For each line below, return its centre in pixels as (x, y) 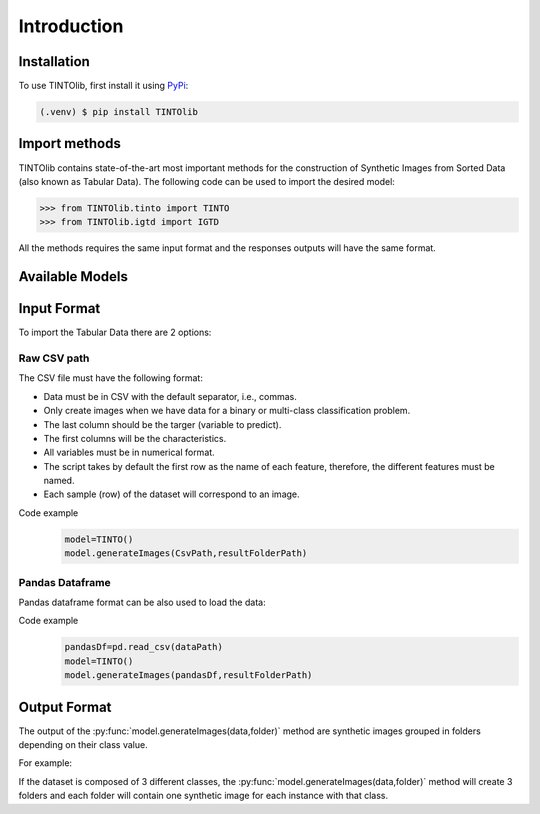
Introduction (71, 26)
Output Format (65, 706)
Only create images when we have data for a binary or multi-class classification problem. (227, 411)
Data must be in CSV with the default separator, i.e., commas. (170, 396)
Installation (54, 61)
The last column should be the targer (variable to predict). (162, 424)
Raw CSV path (54, 358)
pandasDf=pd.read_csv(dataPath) (144, 647)
